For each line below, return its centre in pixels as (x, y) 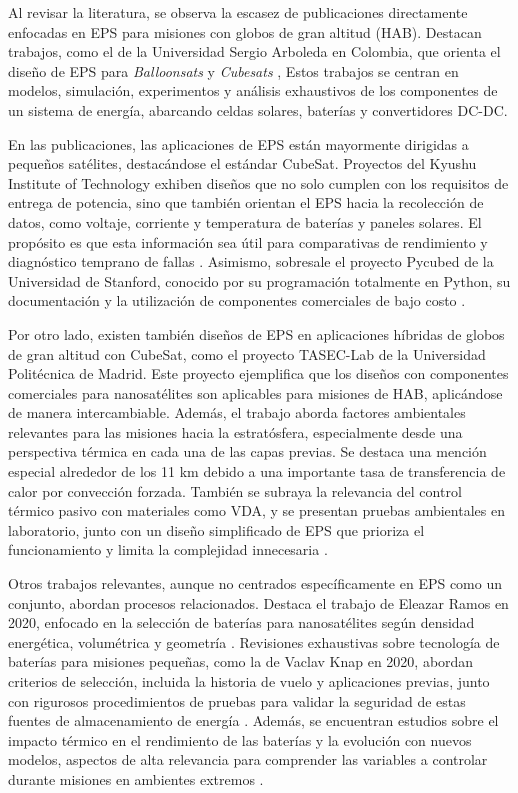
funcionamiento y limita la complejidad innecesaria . (168, 549)
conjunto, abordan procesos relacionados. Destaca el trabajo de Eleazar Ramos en (258, 602)
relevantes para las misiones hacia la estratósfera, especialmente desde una (235, 431)
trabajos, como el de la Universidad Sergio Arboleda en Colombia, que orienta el (254, 51)
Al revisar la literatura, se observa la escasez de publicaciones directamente (238, 12)
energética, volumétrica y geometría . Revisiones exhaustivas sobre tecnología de (254, 641)
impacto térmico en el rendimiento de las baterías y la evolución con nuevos (240, 739)
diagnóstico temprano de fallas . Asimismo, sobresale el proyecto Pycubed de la (251, 261)
